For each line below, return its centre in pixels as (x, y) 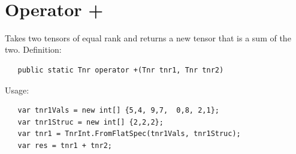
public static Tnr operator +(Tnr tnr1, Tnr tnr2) (121, 70)
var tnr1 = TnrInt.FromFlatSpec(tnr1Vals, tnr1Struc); (129, 134)
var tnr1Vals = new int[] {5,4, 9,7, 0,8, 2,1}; (118, 111)
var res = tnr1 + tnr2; (65, 145)
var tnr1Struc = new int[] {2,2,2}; (90, 122)
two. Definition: (33, 49)
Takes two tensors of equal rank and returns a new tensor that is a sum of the (148, 37)
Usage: (17, 90)
